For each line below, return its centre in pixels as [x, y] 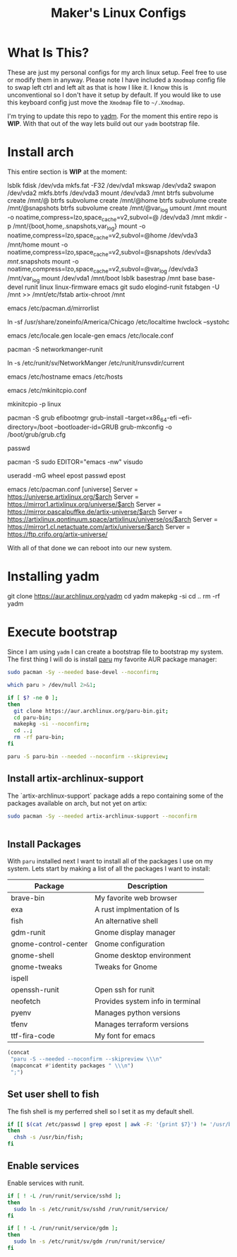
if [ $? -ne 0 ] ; [33, 697]
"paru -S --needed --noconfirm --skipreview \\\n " [86, 1059]
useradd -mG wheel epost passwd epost [66, 476]
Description [147, 886]
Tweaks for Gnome [126, 967]
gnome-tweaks [37, 967]
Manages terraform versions [141, 1025]
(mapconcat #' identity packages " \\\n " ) [72, 1066]
